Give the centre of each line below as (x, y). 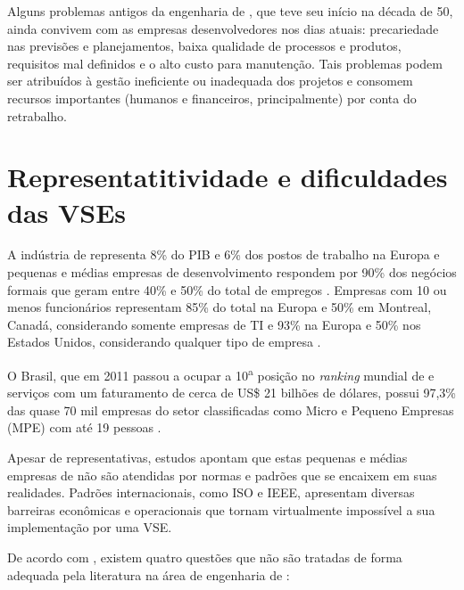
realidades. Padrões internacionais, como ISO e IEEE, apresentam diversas (211, 492)
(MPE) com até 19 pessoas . (84, 427)
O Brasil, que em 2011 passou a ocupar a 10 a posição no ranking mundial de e (221, 374)
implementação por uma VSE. (90, 527)
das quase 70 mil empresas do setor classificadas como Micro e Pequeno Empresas (231, 410)
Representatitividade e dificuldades (228, 177)
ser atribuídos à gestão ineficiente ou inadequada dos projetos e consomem (210, 81)
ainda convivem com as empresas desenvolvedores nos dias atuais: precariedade (223, 28)
